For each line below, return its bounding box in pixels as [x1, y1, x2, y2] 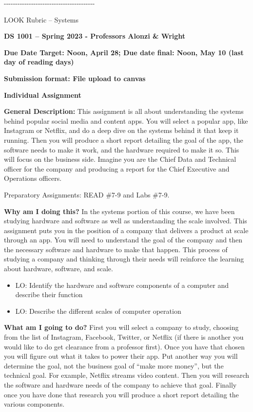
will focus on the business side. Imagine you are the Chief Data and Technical [4, 154, 236, 164]
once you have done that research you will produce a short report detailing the [4, 389, 239, 399]
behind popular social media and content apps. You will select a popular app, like [4, 115, 248, 126]
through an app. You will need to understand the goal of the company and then [4, 235, 243, 245]
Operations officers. [4, 173, 62, 183]
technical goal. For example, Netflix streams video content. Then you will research [4, 370, 249, 380]
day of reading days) [4, 57, 74, 67]
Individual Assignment [4, 89, 81, 100]
